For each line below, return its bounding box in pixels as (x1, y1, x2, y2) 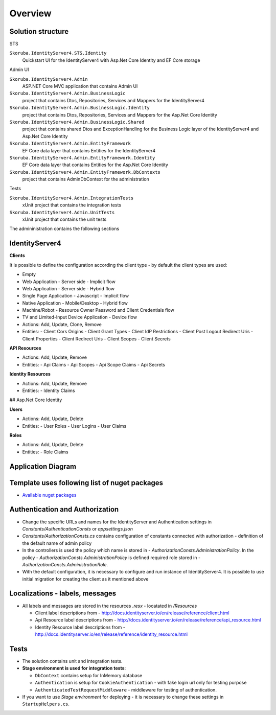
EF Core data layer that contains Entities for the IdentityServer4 (22, 147, 156, 153)
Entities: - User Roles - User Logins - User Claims (22, 423, 127, 429)
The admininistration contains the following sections (9, 225, 120, 232)
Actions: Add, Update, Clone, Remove (22, 321, 102, 327)
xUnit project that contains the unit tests (22, 216, 107, 222)
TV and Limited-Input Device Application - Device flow (22, 314, 137, 320)
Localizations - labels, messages (9, 589, 117, 598)
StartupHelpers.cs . (22, 701, 70, 707)
